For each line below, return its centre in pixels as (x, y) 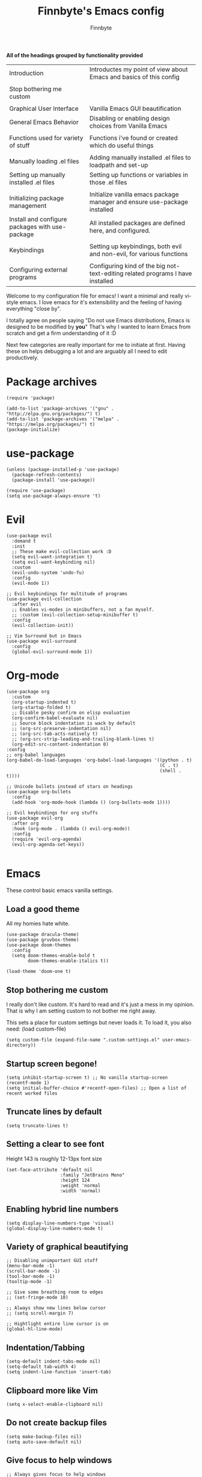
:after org (25, 823)
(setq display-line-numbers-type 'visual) (60, 1223)
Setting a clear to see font (55, 1144)
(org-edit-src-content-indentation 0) (60, 744)
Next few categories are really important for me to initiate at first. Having (96, 345)
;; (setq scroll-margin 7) (40, 1313)
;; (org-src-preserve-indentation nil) (62, 728)
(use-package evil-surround (41, 641)
